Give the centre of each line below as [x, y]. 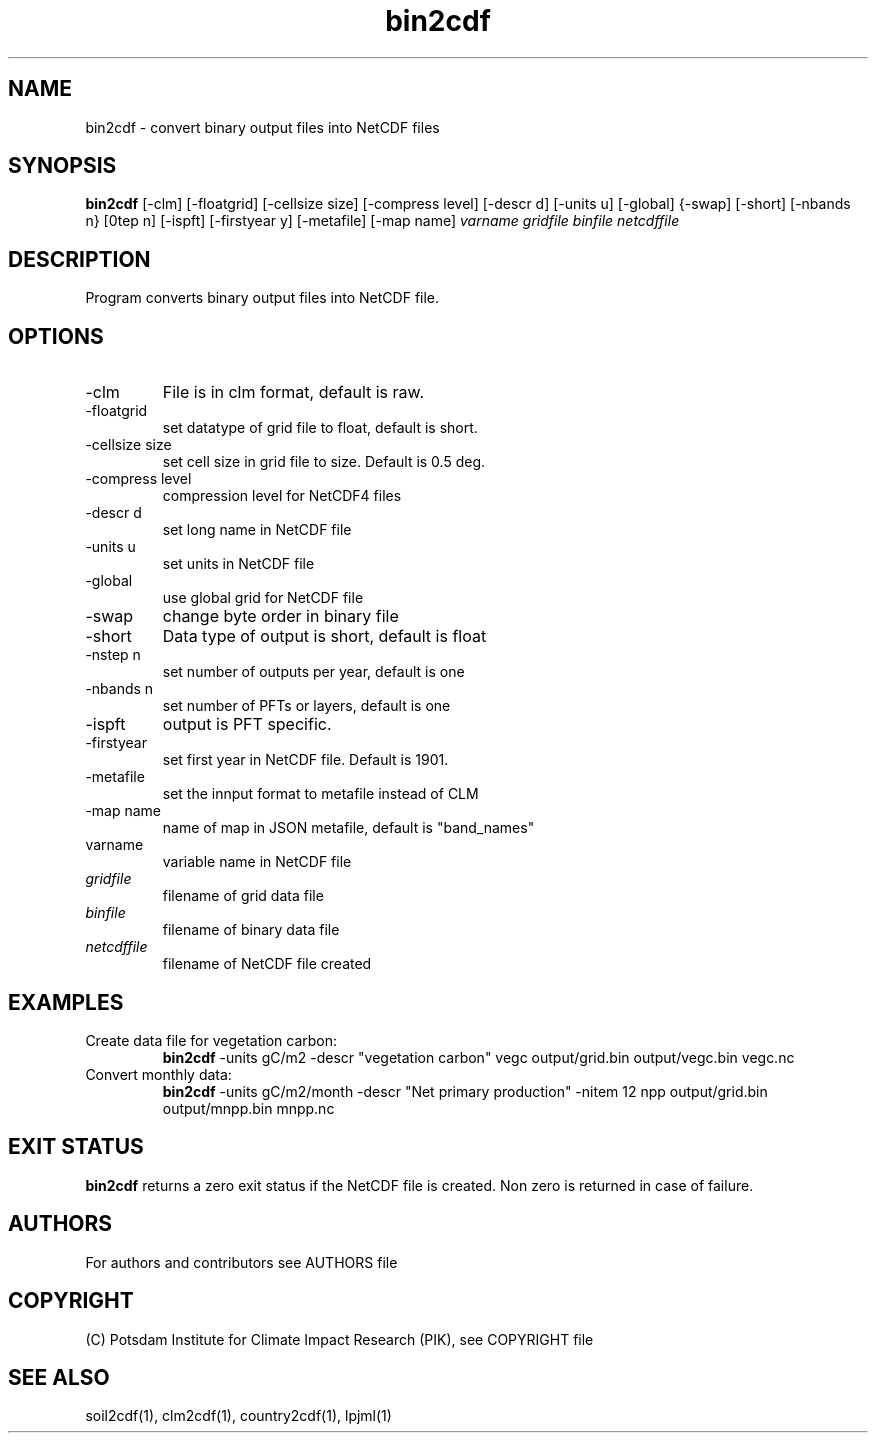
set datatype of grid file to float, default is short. [320, 428]
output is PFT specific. [247, 724]
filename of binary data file [251, 930]
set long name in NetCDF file [257, 530]
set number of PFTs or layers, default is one [306, 706]
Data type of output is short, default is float [324, 636]
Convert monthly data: [158, 1074]
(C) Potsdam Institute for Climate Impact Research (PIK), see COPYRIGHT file [339, 1339]
